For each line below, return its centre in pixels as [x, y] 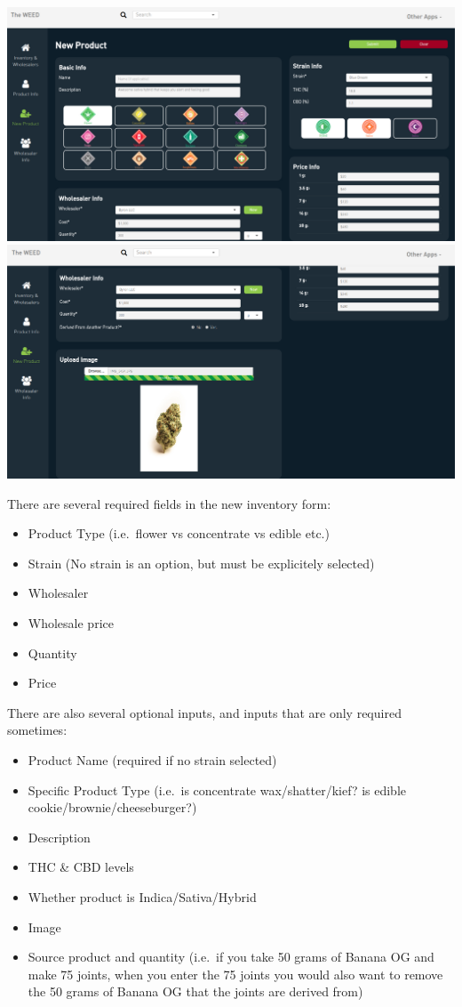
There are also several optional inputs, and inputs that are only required [204, 712]
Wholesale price [71, 622]
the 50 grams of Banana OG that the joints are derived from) [195, 991]
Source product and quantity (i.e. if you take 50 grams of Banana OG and [231, 957]
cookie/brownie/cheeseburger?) [112, 807]
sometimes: [37, 730]
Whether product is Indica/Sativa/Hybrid [142, 896]
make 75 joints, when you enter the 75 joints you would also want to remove [235, 974]
